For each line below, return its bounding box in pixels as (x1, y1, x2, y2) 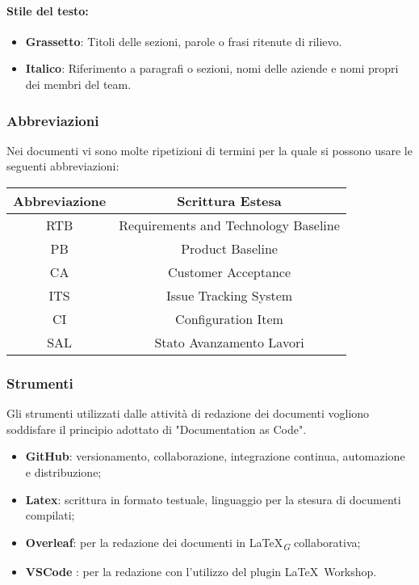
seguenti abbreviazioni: (6, 158, 119, 175)
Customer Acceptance (167, 262, 291, 281)
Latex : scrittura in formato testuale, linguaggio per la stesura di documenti (25, 490, 401, 507)
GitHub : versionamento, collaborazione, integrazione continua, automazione (25, 448, 405, 465)
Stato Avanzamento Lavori (154, 332, 304, 351)
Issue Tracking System (166, 285, 293, 305)
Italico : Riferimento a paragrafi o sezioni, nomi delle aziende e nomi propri (25, 60, 399, 77)
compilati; (25, 507, 75, 524)
